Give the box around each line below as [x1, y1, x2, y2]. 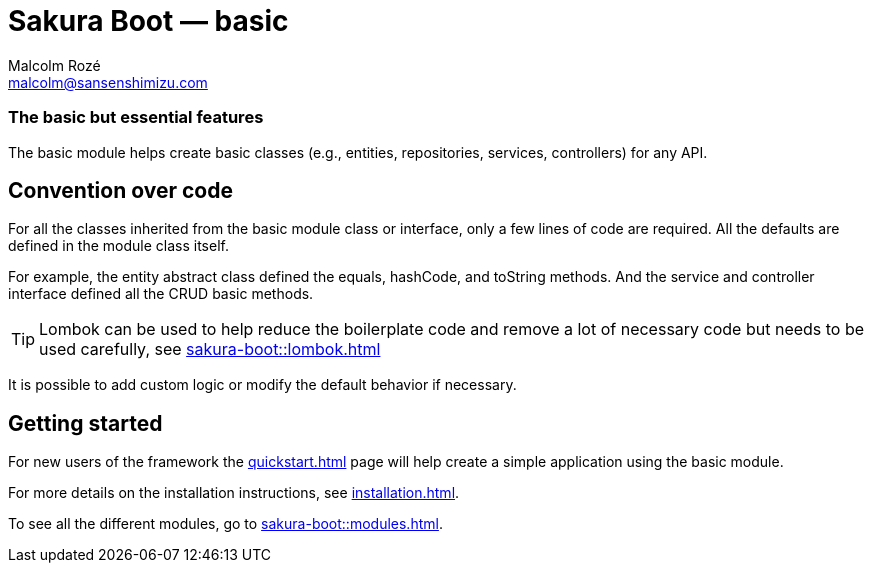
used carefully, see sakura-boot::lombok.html [39, 339, 381, 360]
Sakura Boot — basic [8, 4, 289, 38]
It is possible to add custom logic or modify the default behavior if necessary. [8, 376, 517, 394]
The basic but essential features [8, 107, 264, 128]
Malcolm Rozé [8, 56, 101, 74]
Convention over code [8, 177, 233, 203]
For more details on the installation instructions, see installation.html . [8, 484, 460, 502]
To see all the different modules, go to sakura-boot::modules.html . [8, 515, 443, 533]
